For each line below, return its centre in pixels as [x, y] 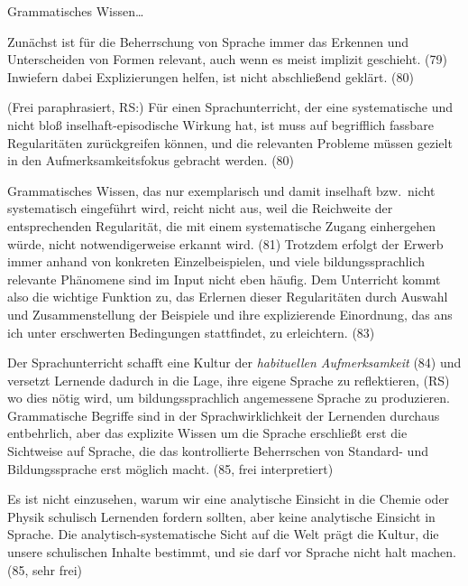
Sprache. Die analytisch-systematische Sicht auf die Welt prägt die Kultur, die [223, 534]
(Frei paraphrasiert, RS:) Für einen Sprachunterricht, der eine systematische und [230, 107]
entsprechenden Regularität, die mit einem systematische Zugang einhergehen [222, 225]
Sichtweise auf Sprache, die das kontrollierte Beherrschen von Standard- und [218, 451]
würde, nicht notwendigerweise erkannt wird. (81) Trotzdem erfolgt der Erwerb [225, 243]
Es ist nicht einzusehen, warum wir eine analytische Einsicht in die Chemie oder [229, 499]
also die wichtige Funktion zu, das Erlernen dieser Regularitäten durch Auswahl [228, 297]
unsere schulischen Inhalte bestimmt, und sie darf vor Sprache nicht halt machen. [232, 552]
